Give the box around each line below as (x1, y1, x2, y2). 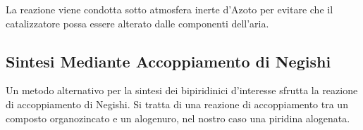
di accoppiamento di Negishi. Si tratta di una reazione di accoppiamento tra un (6, 96, 348, 111)
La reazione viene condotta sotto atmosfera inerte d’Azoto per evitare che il (6, 2, 333, 16)
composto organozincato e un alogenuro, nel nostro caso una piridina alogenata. (6, 110, 350, 125)
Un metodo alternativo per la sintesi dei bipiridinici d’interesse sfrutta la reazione (6, 83, 358, 98)
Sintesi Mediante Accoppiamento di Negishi (6, 50, 331, 72)
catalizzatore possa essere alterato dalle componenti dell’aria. (6, 15, 269, 30)
